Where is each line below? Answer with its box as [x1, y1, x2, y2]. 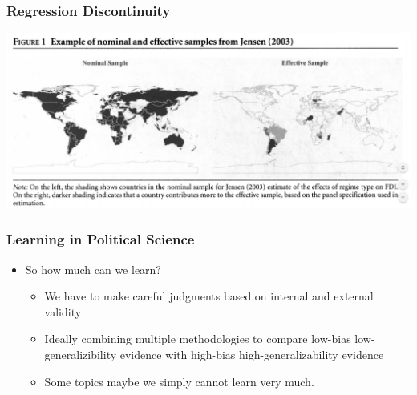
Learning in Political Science [6, 229, 195, 249]
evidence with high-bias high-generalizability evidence [119, 345, 384, 362]
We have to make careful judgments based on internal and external [44, 288, 374, 304]
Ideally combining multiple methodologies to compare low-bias [44, 330, 351, 347]
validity [44, 303, 82, 320]
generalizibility [44, 345, 117, 362]
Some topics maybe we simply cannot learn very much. [44, 373, 314, 389]
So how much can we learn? [25, 260, 161, 277]
